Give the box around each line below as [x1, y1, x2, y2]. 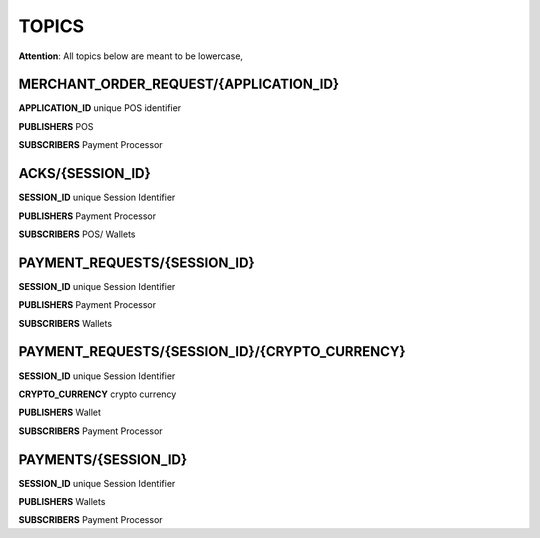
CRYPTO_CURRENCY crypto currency [18, 388, 177, 400]
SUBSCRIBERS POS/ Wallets [18, 228, 136, 240]
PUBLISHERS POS [18, 120, 94, 132]
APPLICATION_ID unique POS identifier [18, 102, 182, 114]
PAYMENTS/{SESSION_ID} [18, 451, 188, 468]
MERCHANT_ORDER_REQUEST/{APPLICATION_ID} [18, 76, 340, 93]
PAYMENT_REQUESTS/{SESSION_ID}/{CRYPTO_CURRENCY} [18, 343, 406, 360]
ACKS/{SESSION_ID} [18, 165, 152, 182]
